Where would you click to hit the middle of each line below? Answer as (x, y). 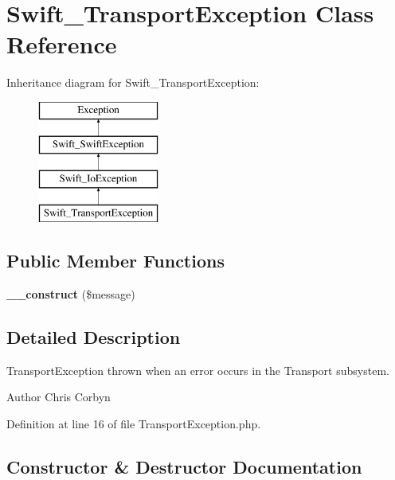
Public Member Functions (115, 261)
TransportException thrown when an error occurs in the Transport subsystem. (198, 370)
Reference (62, 44)
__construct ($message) (71, 293)
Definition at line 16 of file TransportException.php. (134, 423)
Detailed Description (94, 336)
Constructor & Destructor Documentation (184, 466)
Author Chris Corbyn (59, 397)
